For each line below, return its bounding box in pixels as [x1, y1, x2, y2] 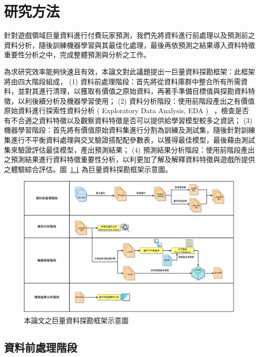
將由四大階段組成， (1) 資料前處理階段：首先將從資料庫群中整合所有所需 [4, 76, 241, 86]
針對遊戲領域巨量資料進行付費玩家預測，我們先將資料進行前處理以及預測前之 [4, 30, 255, 40]
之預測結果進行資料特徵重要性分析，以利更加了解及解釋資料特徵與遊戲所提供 [4, 154, 255, 165]
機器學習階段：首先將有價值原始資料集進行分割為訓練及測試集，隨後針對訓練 [4, 125, 255, 135]
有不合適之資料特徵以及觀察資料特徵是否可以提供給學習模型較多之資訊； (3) [4, 115, 253, 125]
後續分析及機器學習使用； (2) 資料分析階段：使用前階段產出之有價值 [31, 95, 255, 106]
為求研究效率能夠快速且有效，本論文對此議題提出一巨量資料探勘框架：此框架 [4, 66, 255, 76]
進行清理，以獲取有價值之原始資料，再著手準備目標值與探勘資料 [38, 86, 248, 96]
